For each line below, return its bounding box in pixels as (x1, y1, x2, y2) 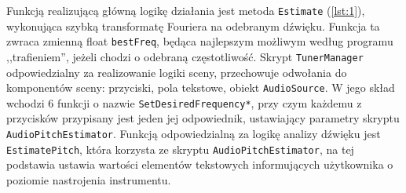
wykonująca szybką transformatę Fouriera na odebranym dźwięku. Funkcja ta (6, 17, 380, 34)
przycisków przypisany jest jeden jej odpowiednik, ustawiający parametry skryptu (6, 110, 400, 126)
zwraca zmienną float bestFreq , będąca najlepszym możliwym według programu (6, 33, 393, 49)
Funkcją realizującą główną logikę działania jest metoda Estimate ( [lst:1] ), (6, 2, 365, 18)
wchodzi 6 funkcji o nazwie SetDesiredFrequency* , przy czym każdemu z (6, 94, 362, 111)
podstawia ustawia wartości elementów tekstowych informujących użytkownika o (6, 156, 393, 173)
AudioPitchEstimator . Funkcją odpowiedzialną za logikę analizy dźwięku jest (6, 126, 381, 142)
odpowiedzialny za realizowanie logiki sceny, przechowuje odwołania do (6, 64, 347, 80)
